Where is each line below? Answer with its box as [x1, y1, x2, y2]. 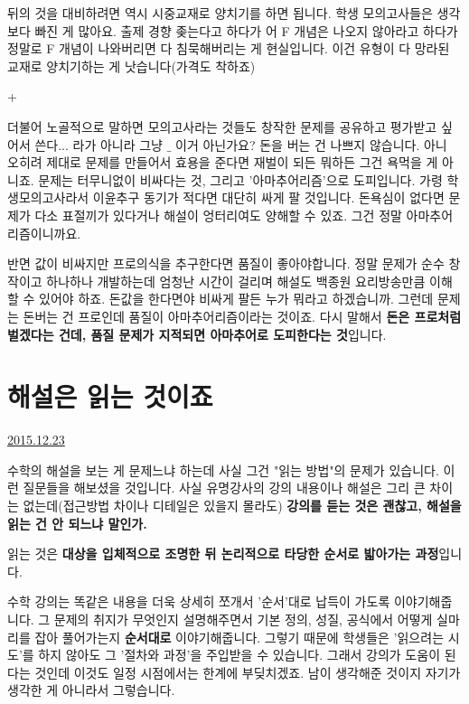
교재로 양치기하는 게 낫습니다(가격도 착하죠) [7, 56, 256, 75]
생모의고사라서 [7, 188, 89, 207]
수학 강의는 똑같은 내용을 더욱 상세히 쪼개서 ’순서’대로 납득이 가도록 [7, 592, 390, 611]
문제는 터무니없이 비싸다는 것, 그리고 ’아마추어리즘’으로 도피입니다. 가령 [38, 170, 443, 189]
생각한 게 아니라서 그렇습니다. [7, 681, 175, 699]
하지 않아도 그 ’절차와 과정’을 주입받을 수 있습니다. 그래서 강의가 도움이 [38, 645, 441, 664]
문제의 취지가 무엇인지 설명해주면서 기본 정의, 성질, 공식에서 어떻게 [53, 609, 433, 628]
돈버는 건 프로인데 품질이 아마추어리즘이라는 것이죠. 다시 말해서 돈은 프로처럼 [23, 306, 462, 325]
